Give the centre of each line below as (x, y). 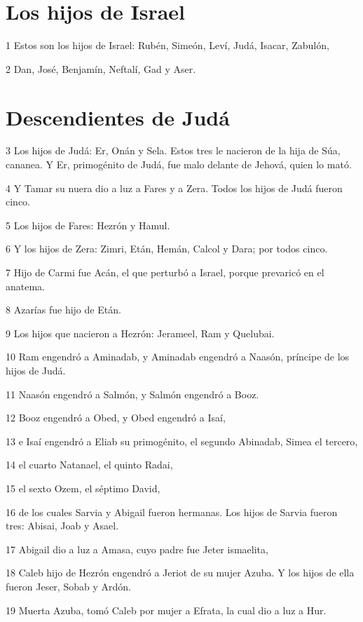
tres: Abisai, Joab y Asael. (62, 526)
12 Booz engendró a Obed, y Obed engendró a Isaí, (116, 418)
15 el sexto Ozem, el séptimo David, (83, 488)
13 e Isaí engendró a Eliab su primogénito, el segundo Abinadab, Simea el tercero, (182, 441)
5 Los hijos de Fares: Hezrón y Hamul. (88, 225)
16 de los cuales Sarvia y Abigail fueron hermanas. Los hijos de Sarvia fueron (172, 512)
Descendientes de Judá (118, 117)
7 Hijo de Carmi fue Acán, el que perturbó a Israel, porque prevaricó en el (165, 272)
